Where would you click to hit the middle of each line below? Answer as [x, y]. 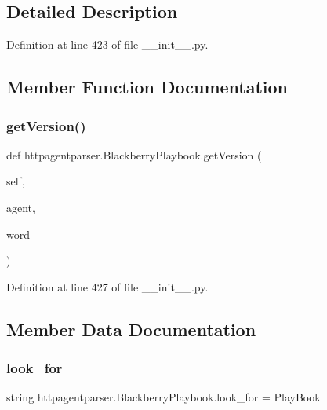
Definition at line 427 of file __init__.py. [107, 286]
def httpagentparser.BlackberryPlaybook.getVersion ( [134, 154]
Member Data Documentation [131, 329]
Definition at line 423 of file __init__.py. [107, 44]
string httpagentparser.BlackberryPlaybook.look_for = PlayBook [163, 397]
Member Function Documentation [147, 87]
